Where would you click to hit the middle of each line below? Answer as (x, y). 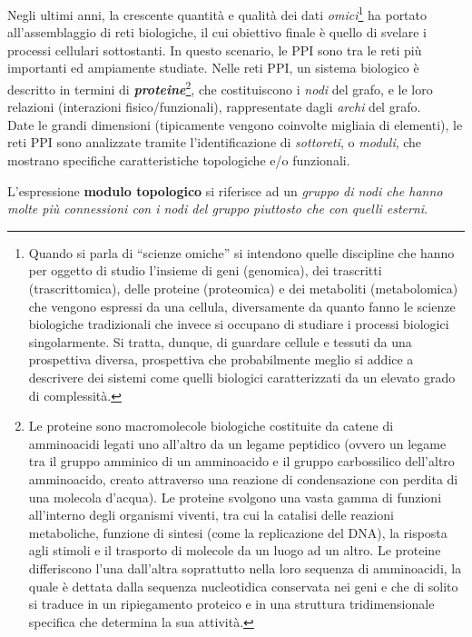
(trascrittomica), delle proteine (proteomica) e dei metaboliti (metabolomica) (243, 289)
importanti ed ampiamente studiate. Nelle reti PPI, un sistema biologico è (213, 68)
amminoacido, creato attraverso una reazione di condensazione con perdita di (243, 478)
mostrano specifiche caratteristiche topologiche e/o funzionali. (179, 160)
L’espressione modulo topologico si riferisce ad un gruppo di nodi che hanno (225, 190)
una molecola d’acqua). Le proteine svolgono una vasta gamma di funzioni (235, 497)
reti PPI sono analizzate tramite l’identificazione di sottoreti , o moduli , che (215, 142)
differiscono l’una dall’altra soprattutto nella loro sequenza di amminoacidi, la (245, 567)
